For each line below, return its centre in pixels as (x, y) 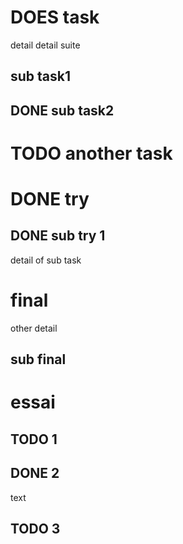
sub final (38, 359)
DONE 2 (35, 473)
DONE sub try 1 (58, 236)
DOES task (55, 17)
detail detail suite (45, 45)
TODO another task (91, 153)
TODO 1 (34, 439)
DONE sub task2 (62, 110)
